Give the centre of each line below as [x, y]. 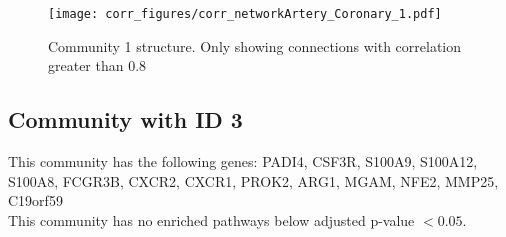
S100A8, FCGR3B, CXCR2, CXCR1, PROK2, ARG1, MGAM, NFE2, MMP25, [253, 180]
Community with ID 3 [125, 119]
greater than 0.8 [97, 65]
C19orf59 [35, 200]
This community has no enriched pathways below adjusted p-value [211, 219]
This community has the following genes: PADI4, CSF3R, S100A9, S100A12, [243, 161]
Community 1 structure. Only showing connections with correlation [255, 45]
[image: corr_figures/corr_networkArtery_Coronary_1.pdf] [245, 14]
